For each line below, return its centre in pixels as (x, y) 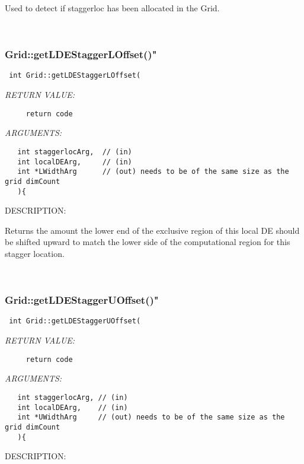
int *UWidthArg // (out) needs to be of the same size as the (151, 417)
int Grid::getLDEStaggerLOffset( (75, 76)
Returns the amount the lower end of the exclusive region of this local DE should (152, 230)
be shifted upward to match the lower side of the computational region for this (148, 242)
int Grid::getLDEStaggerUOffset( (75, 321)
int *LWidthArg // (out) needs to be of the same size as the (153, 172)
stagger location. (35, 253)
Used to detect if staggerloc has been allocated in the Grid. (112, 8)
